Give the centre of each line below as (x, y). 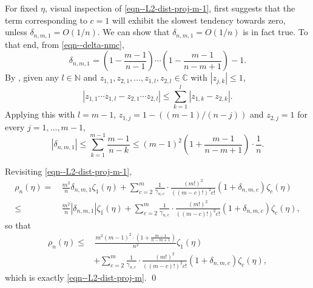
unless (16, 32)
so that (18, 225)
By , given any (32, 77)
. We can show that (133, 32)
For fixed (22, 8)
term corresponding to (46, 20)
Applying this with (40, 114)
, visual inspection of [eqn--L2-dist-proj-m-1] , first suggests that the (170, 8)
